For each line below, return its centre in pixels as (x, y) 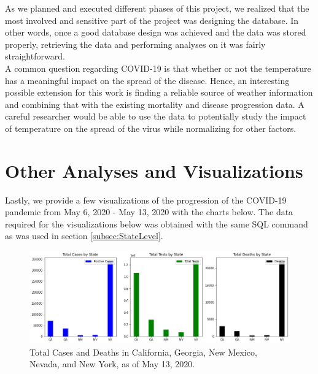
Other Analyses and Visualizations (154, 170)
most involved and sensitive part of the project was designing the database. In (152, 20)
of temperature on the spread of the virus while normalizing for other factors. (151, 128)
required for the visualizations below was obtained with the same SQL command (157, 223)
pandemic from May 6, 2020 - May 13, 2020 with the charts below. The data (149, 212)
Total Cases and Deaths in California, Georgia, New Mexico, (143, 352)
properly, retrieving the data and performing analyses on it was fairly (135, 44)
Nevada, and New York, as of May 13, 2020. (112, 364)
